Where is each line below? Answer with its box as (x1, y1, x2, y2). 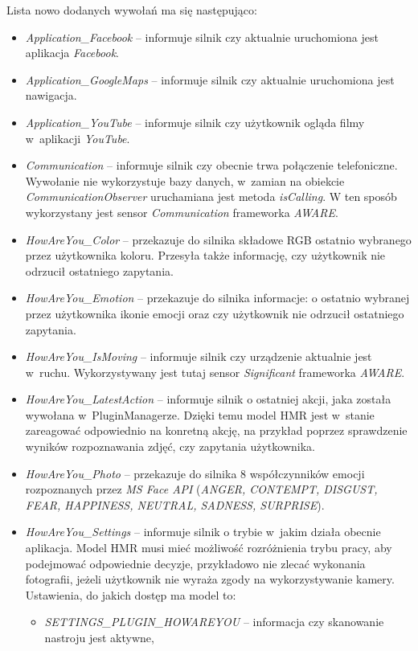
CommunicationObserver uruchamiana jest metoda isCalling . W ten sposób (25, 188, 397, 205)
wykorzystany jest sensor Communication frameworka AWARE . (25, 203, 338, 220)
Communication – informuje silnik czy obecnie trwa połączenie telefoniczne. (25, 157, 398, 174)
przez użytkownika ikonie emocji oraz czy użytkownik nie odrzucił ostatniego (25, 305, 404, 321)
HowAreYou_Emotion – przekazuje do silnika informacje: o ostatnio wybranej (25, 289, 410, 306)
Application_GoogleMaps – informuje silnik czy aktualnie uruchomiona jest (25, 71, 395, 88)
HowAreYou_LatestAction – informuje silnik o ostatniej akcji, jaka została (25, 391, 391, 407)
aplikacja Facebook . (25, 44, 119, 61)
